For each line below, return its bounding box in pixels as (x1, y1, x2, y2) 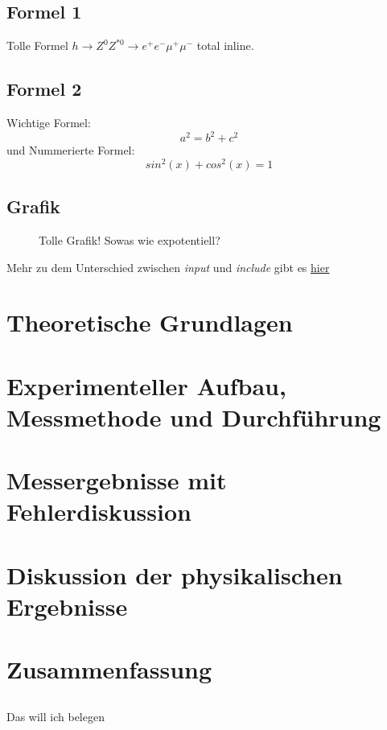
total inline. (196, 37, 254, 54)
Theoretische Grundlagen (6, 306, 293, 339)
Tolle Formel (6, 37, 68, 54)
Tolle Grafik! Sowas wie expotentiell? (39, 231, 220, 248)
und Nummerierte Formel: (6, 142, 135, 159)
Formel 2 (6, 76, 82, 101)
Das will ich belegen (6, 707, 105, 724)
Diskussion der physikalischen (6, 558, 343, 591)
